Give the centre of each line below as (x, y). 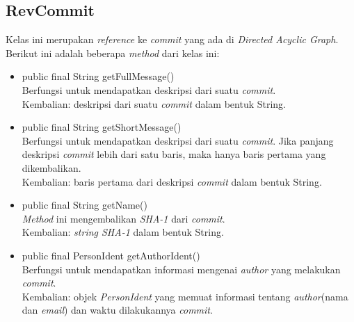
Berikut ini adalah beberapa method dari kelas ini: (113, 53)
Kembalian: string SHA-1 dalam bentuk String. (123, 232)
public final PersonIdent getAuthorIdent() (111, 255)
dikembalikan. (51, 167)
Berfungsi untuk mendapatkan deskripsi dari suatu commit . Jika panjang (178, 140)
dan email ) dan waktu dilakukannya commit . (117, 310)
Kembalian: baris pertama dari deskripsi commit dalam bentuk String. (172, 181)
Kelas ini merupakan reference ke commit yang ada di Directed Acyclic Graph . (172, 39)
